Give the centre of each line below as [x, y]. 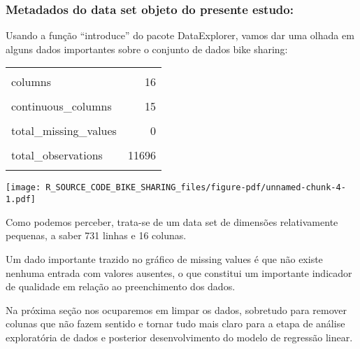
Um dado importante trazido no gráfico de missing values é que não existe [164, 258]
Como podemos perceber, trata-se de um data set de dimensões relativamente [172, 221]
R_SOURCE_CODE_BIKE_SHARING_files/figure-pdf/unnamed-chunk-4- [196, 188]
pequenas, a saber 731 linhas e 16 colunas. [96, 235]
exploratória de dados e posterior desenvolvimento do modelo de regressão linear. [179, 337]
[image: [23, 188]
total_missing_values [64, 131]
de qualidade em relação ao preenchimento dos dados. [121, 286]
